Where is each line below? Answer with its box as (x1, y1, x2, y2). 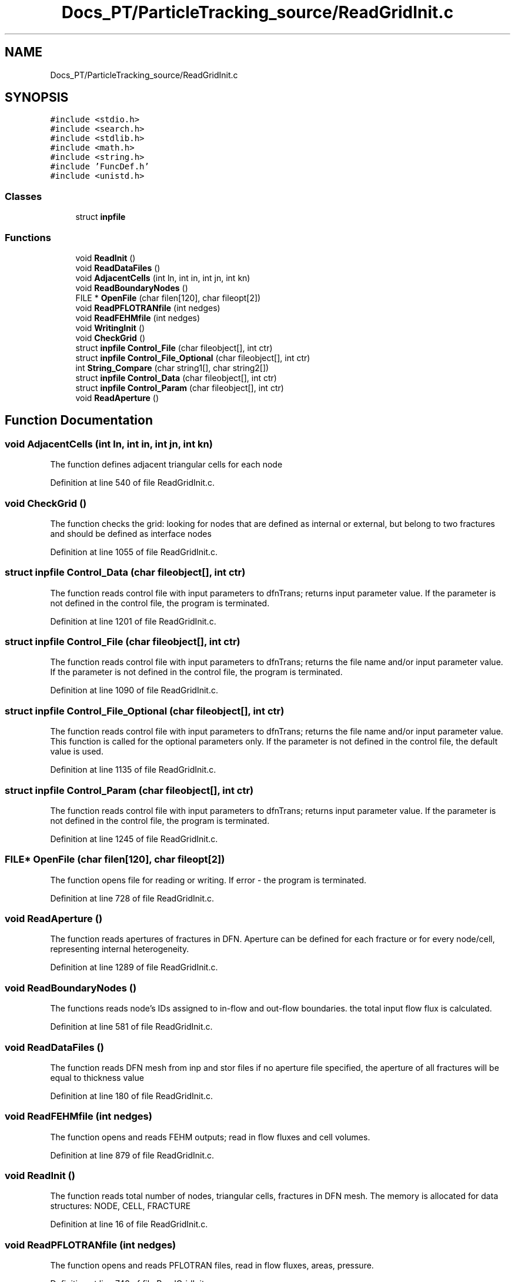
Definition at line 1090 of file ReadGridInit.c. (50, 685, 218, 696)
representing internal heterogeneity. (50, 944, 189, 954)
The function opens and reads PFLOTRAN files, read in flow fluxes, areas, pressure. (50, 1260, 374, 1271)
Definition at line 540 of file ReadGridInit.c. (50, 478, 215, 488)
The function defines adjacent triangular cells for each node (50, 459, 283, 470)
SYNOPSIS (5, 90, 69, 105)
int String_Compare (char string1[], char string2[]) (75, 362, 269, 373)
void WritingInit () (75, 322, 145, 333)
